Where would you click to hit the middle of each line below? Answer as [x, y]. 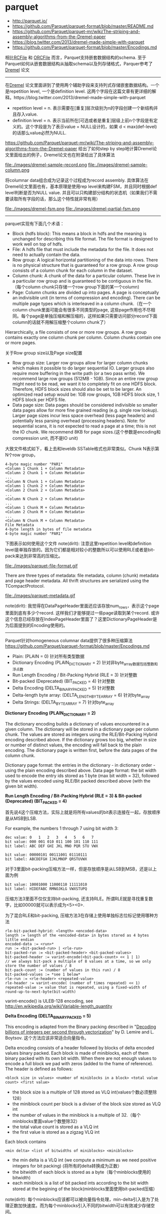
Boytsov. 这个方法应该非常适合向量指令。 [47, 1038]
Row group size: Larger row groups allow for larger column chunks [80, 363]
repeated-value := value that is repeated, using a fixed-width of [76, 988]
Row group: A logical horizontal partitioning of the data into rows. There [85, 260]
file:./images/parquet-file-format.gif [41, 566]
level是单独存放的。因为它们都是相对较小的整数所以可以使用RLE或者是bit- [80, 549]
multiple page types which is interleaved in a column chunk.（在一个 [82, 303]
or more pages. [21, 342]
